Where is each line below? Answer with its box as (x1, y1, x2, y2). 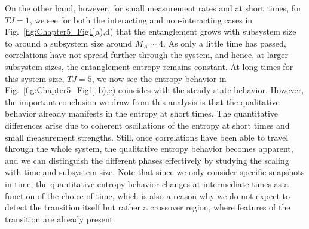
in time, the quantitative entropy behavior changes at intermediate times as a (5, 177, 289, 190)
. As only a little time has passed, (163, 36, 286, 49)
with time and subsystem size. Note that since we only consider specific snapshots (5, 166, 305, 178)
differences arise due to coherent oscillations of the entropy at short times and (5, 118, 290, 131)
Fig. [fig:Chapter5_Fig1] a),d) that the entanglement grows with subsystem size (5, 25, 296, 38)
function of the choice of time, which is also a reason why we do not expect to (5, 189, 290, 201)
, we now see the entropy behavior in (91, 72, 227, 84)
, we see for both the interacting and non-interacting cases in (29, 13, 253, 26)
